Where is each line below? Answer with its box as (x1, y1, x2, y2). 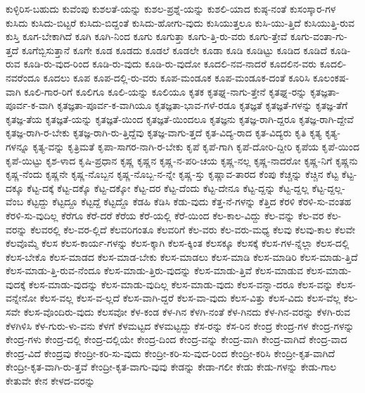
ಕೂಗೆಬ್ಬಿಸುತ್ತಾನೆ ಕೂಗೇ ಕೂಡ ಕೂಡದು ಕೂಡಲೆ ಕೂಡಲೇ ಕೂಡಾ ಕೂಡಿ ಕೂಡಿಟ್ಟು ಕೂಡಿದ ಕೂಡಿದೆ (21, 42, 327, 57)
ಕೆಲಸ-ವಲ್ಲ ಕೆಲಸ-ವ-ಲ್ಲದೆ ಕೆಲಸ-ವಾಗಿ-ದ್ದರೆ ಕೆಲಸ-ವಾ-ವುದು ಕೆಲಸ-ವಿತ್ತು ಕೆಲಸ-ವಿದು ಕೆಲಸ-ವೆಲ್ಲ (39, 290, 340, 305)
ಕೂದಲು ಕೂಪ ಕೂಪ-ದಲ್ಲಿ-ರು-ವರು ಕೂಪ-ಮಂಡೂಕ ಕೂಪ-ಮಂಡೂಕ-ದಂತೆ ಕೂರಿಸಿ (43, 70, 310, 84)
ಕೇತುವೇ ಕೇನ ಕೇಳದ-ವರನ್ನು (6, 373, 96, 388)
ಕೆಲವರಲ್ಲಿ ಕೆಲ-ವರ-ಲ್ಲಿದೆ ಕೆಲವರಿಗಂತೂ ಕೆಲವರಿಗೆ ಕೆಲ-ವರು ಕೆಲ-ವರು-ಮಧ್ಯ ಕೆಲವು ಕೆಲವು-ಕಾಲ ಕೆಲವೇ (30, 221, 356, 236)
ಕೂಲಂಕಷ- (313, 70, 350, 84)
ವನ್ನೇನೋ (6, 290, 37, 305)
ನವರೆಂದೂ (6, 70, 40, 84)
